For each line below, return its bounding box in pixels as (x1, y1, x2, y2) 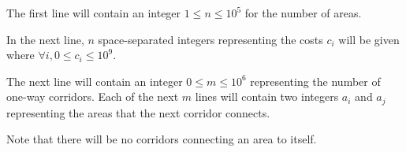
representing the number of (250, 72, 381, 89)
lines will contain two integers (195, 88, 339, 105)
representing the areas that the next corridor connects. (6, 104, 270, 120)
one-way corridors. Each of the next (6, 88, 179, 105)
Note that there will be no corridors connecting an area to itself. (6, 131, 317, 147)
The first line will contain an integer (6, 5, 181, 20)
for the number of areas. (244, 5, 362, 20)
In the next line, (6, 31, 84, 47)
